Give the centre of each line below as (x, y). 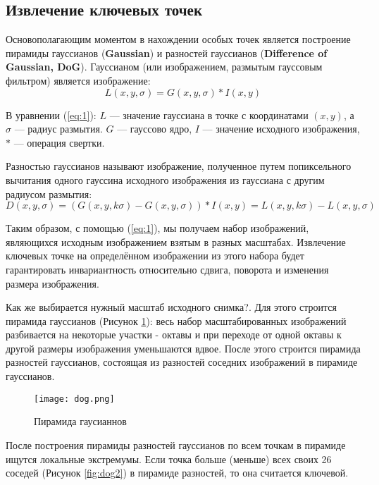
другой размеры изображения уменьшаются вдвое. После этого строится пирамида (183, 348)
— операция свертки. (59, 142)
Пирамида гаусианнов (80, 421)
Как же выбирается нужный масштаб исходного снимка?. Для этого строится (172, 307)
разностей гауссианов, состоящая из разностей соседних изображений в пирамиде (182, 362)
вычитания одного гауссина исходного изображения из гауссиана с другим (165, 179)
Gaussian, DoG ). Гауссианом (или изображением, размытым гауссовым (164, 67)
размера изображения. (52, 283)
